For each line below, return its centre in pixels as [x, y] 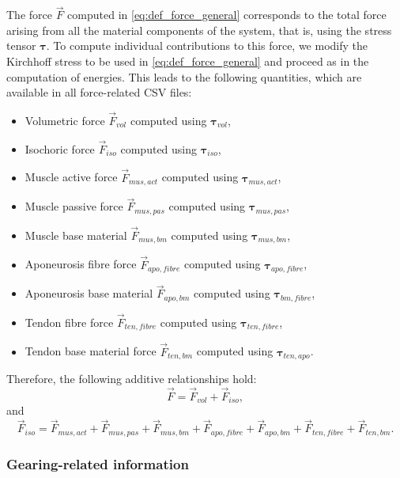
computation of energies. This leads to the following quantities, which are [184, 76]
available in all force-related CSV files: [99, 92]
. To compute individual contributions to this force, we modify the [207, 46]
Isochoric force [60, 148]
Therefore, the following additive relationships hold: [132, 379]
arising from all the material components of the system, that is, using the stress [199, 30]
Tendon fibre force [69, 322]
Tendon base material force [91, 351]
